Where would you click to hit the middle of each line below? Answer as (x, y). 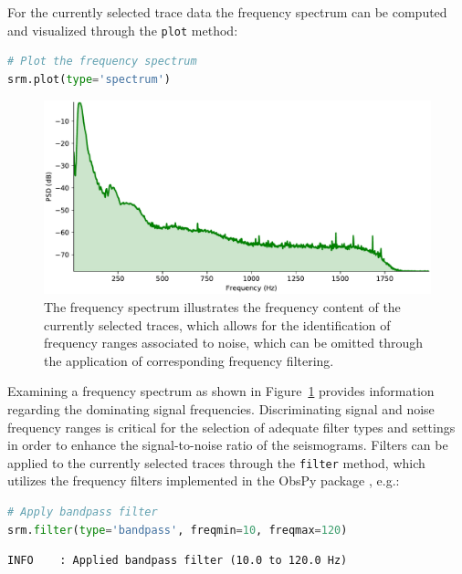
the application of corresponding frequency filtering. (189, 360)
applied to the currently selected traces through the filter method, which (216, 462)
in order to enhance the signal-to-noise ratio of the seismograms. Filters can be (228, 445)
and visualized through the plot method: (123, 30)
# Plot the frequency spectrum (102, 62)
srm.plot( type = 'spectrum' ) (89, 79)
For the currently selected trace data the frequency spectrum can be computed (227, 12)
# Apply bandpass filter (83, 512)
